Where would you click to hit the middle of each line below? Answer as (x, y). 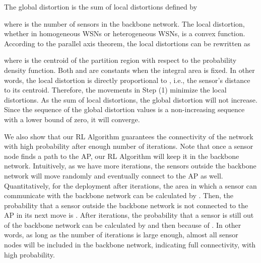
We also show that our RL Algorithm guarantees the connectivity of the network (129, 136)
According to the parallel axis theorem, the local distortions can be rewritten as (127, 43)
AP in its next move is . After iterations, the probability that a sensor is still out (129, 215)
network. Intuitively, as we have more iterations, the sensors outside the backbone (130, 166)
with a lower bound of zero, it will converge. (72, 119)
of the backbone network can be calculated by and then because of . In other (123, 225)
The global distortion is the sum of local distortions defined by (101, 7)
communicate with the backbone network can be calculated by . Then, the (119, 195)
